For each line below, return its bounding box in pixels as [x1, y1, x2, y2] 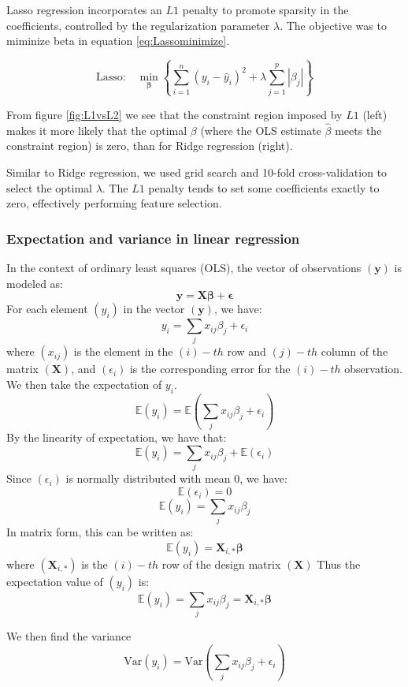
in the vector [123, 301, 185, 317]
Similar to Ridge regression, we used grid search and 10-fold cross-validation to [6, 163, 388, 180]
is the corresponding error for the [129, 360, 291, 377]
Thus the [317, 556, 361, 572]
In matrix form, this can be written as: [6, 524, 194, 540]
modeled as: [6, 274, 64, 291]
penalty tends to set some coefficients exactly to [148, 179, 380, 196]
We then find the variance [6, 628, 132, 644]
